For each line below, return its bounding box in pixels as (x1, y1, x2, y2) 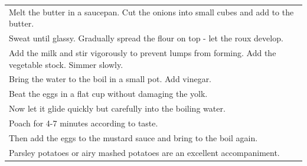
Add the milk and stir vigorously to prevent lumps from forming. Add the (9, 47, 276, 59)
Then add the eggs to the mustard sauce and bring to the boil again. (9, 131, 258, 144)
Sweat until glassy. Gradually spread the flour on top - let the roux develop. (9, 32, 283, 44)
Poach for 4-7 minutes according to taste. (9, 117, 158, 129)
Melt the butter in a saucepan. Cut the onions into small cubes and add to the (9, 5, 294, 18)
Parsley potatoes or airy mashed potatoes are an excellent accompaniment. (9, 146, 280, 158)
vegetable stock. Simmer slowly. (9, 58, 123, 70)
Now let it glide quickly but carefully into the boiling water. (9, 102, 226, 115)
